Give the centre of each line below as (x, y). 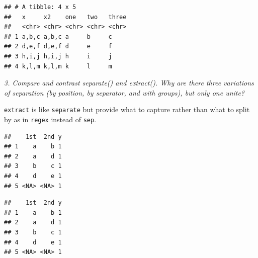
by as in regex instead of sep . (50, 119)
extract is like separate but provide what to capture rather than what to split (127, 109)
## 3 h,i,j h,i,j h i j (58, 56)
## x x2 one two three (65, 17)
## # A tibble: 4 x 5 (40, 7)
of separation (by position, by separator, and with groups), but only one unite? (124, 92)
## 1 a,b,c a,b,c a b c (58, 36)
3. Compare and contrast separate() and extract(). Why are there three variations (129, 83)
